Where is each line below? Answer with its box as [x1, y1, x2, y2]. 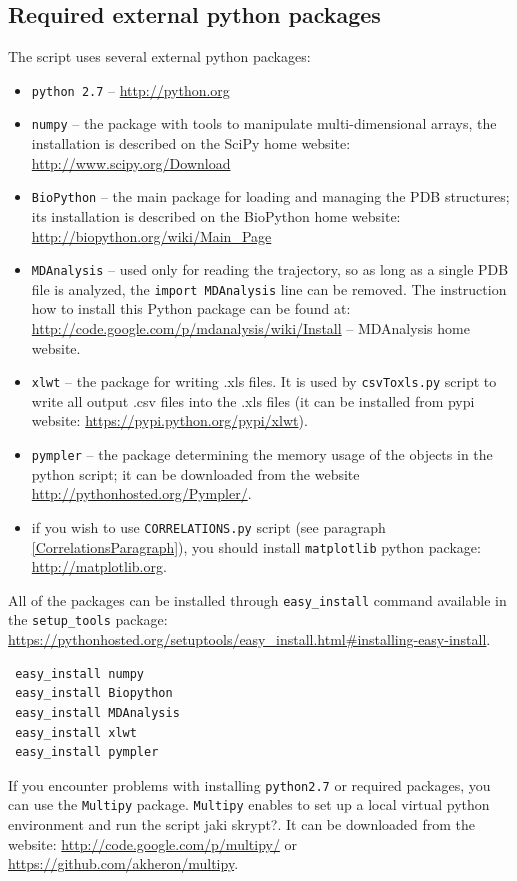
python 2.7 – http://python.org [31, 79, 230, 100]
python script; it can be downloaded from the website [31, 463, 360, 484]
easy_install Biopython [15, 686, 173, 701]
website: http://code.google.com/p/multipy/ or [8, 833, 298, 854]
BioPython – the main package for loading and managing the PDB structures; [31, 186, 510, 207]
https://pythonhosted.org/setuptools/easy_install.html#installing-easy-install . [8, 629, 491, 650]
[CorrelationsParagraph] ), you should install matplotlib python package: [31, 536, 481, 557]
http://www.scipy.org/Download [31, 152, 231, 173]
